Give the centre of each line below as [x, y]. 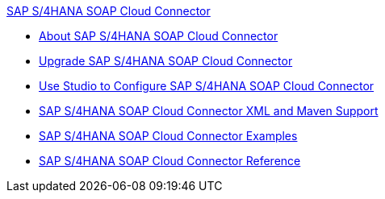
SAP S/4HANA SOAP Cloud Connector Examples [168, 136]
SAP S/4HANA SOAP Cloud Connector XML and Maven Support [209, 111]
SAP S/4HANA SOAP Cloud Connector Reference [170, 161]
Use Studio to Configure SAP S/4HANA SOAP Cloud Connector [207, 86]
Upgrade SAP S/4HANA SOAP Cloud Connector [166, 61]
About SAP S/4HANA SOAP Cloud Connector [159, 36]
